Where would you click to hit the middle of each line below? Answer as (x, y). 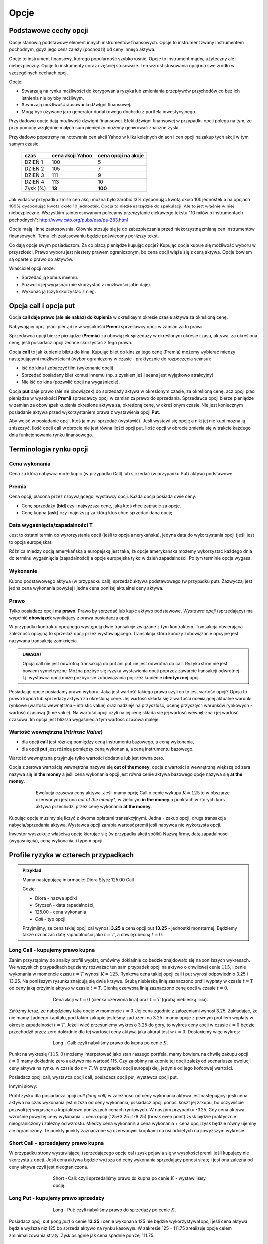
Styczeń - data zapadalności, (65, 905)
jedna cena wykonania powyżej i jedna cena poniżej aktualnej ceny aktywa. (86, 588)
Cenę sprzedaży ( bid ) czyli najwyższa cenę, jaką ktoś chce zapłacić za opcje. (101, 506)
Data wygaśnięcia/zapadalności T (51, 525)
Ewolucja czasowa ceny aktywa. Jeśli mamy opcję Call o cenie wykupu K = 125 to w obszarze (133, 792)
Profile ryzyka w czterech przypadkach (71, 855)
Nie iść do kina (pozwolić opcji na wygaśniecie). (71, 382)
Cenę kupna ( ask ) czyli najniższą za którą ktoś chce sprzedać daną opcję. (98, 513)
